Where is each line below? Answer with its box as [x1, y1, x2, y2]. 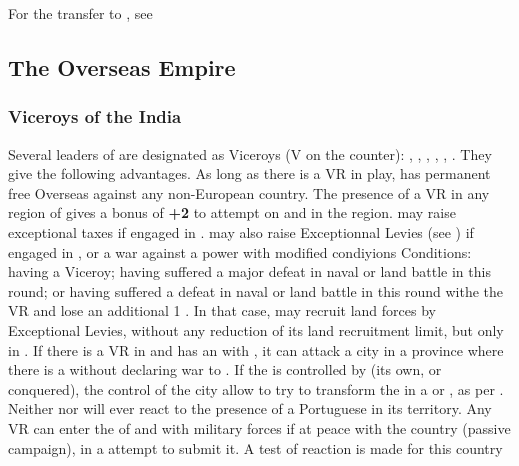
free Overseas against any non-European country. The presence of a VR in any [8, 182, 490, 203]
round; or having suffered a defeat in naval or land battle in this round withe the [8, 280, 504, 301]
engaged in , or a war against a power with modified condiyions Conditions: [8, 241, 472, 262]
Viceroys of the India [8, 104, 182, 129]
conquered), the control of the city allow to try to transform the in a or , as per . [8, 378, 504, 399]
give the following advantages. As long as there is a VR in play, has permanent [8, 163, 491, 184]
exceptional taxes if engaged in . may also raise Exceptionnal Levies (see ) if [8, 221, 474, 242]
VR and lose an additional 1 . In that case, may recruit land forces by [8, 300, 436, 321]
